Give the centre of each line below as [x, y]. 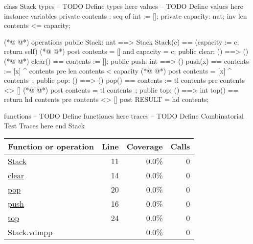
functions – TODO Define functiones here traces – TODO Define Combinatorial [124, 115]
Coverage [145, 146]
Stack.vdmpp [30, 232]
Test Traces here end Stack [45, 125]
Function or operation [51, 146]
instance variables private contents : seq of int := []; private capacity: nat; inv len [126, 15]
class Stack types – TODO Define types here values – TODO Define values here [124, 6]
